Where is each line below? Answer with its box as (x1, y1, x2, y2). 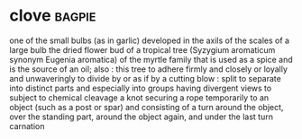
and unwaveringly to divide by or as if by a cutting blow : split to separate (9, 73, 281, 83)
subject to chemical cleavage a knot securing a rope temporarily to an (9, 91, 270, 103)
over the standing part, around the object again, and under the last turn (9, 111, 273, 122)
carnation (9, 120, 45, 131)
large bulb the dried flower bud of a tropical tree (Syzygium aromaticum (9, 44, 276, 55)
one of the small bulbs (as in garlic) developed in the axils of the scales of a (9, 35, 290, 46)
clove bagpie (9, 5, 96, 26)
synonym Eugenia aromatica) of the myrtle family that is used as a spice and (9, 54, 293, 65)
